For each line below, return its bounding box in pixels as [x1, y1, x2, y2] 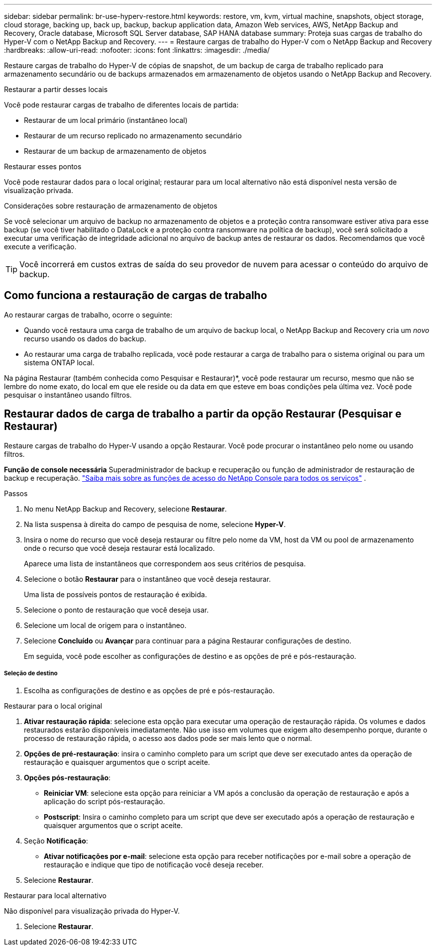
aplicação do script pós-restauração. [44, 797, 165, 806]
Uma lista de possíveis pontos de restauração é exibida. [24, 590, 207, 599]
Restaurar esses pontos [4, 162, 82, 171]
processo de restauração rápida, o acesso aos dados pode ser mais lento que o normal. [24, 734, 312, 743]
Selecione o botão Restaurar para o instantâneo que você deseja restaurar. [24, 574, 271, 583]
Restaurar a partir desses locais [4, 85, 108, 94]
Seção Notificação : [24, 837, 88, 845]
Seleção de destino [4, 670, 58, 677]
